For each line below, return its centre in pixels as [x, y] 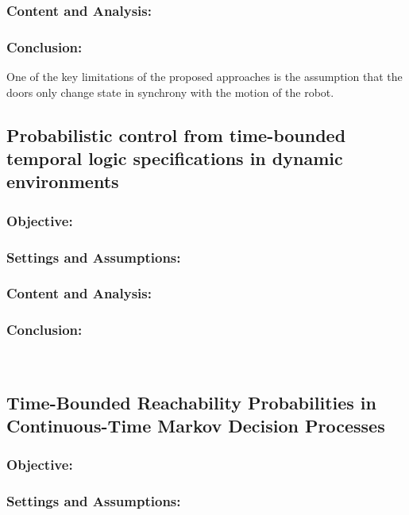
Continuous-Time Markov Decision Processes [196, 425]
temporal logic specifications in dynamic [175, 158]
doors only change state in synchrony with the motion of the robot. [170, 92]
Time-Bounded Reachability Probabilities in [191, 402]
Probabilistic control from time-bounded [176, 135]
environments [63, 181]
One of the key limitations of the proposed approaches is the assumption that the [204, 77]
